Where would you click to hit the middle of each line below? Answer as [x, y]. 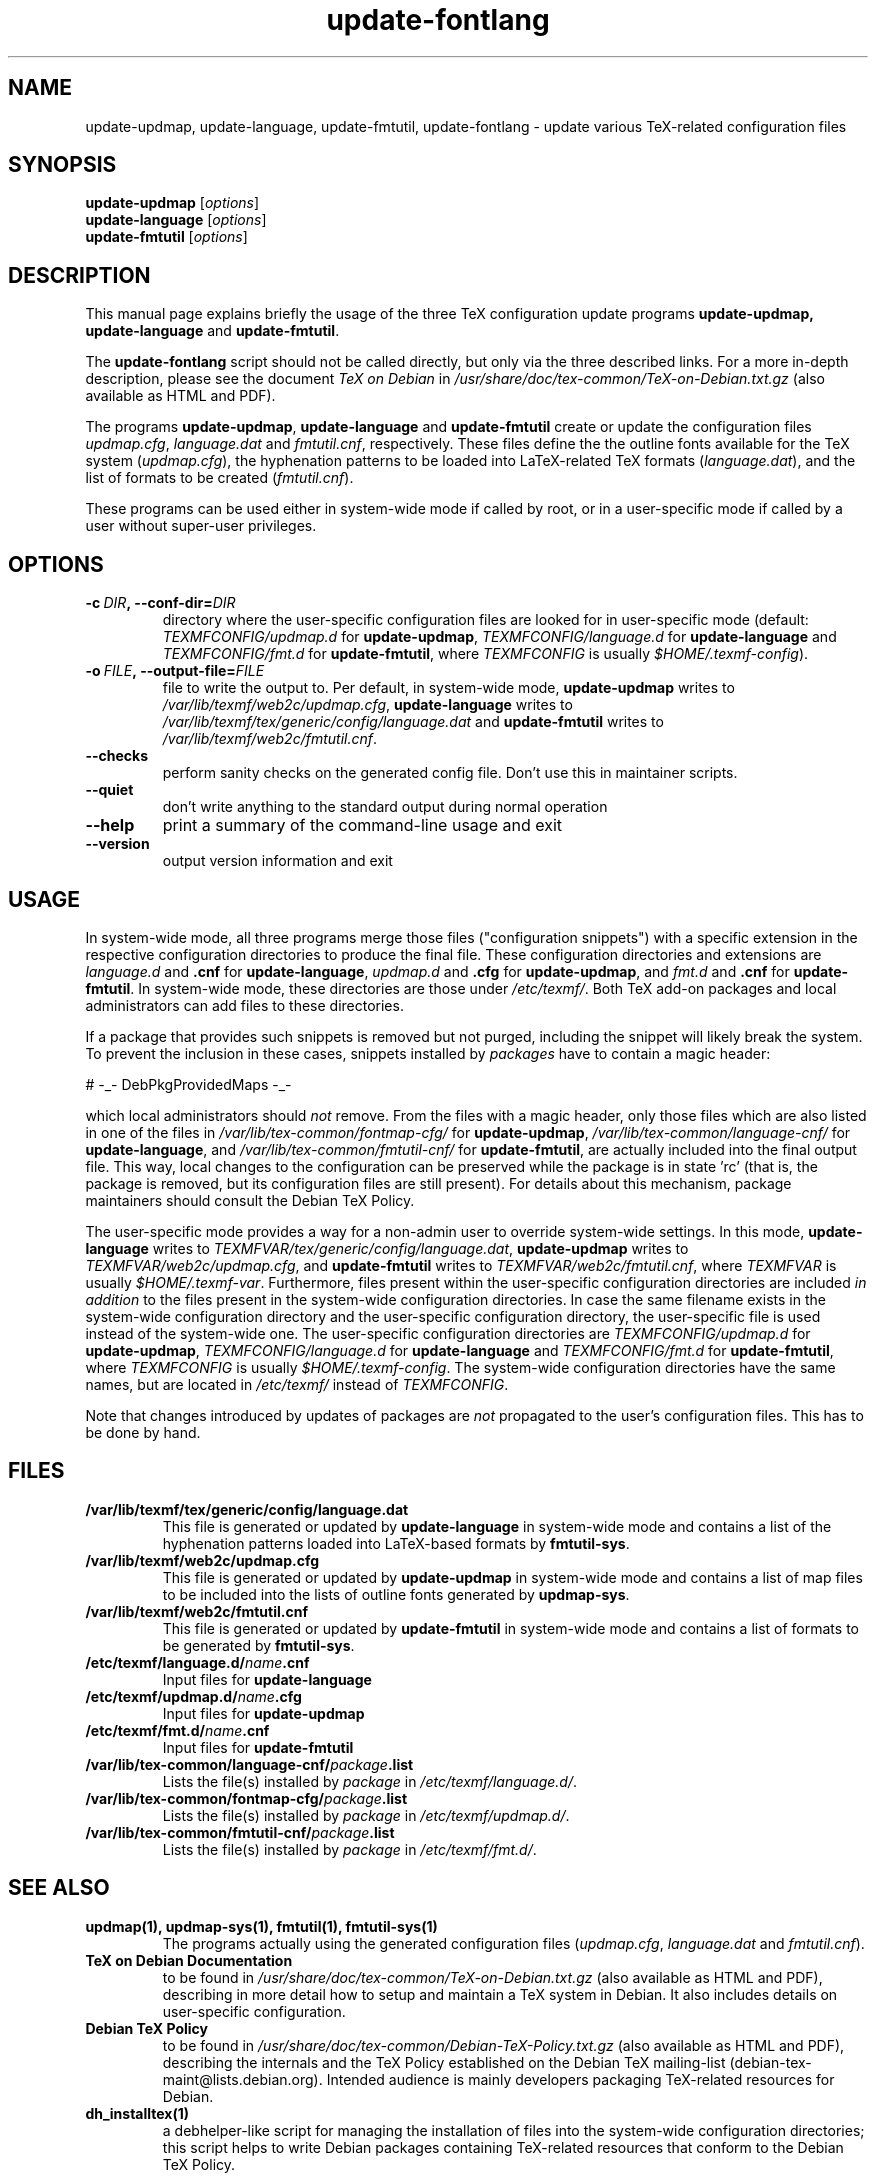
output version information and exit [277, 861]
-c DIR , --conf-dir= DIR [160, 603]
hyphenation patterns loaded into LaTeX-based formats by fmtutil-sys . [396, 1543]
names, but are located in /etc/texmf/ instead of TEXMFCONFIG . [297, 1384]
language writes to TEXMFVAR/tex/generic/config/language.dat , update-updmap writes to [387, 1248]
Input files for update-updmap [263, 1713]
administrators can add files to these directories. [244, 1005]
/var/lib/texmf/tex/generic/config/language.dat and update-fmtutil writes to [413, 722]
